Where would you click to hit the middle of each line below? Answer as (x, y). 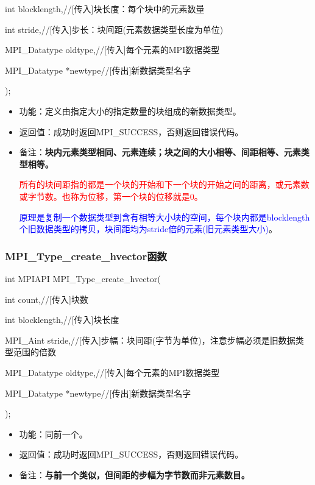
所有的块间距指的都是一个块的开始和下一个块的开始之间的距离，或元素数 (164, 184)
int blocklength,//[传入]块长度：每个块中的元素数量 (105, 9)
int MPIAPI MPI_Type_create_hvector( (83, 278)
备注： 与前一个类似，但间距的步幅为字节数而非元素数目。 (134, 474)
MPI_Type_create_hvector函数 (86, 256)
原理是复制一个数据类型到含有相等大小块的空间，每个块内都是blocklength (165, 217)
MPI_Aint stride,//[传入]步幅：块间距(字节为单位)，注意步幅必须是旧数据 (150, 340)
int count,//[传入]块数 (47, 299)
